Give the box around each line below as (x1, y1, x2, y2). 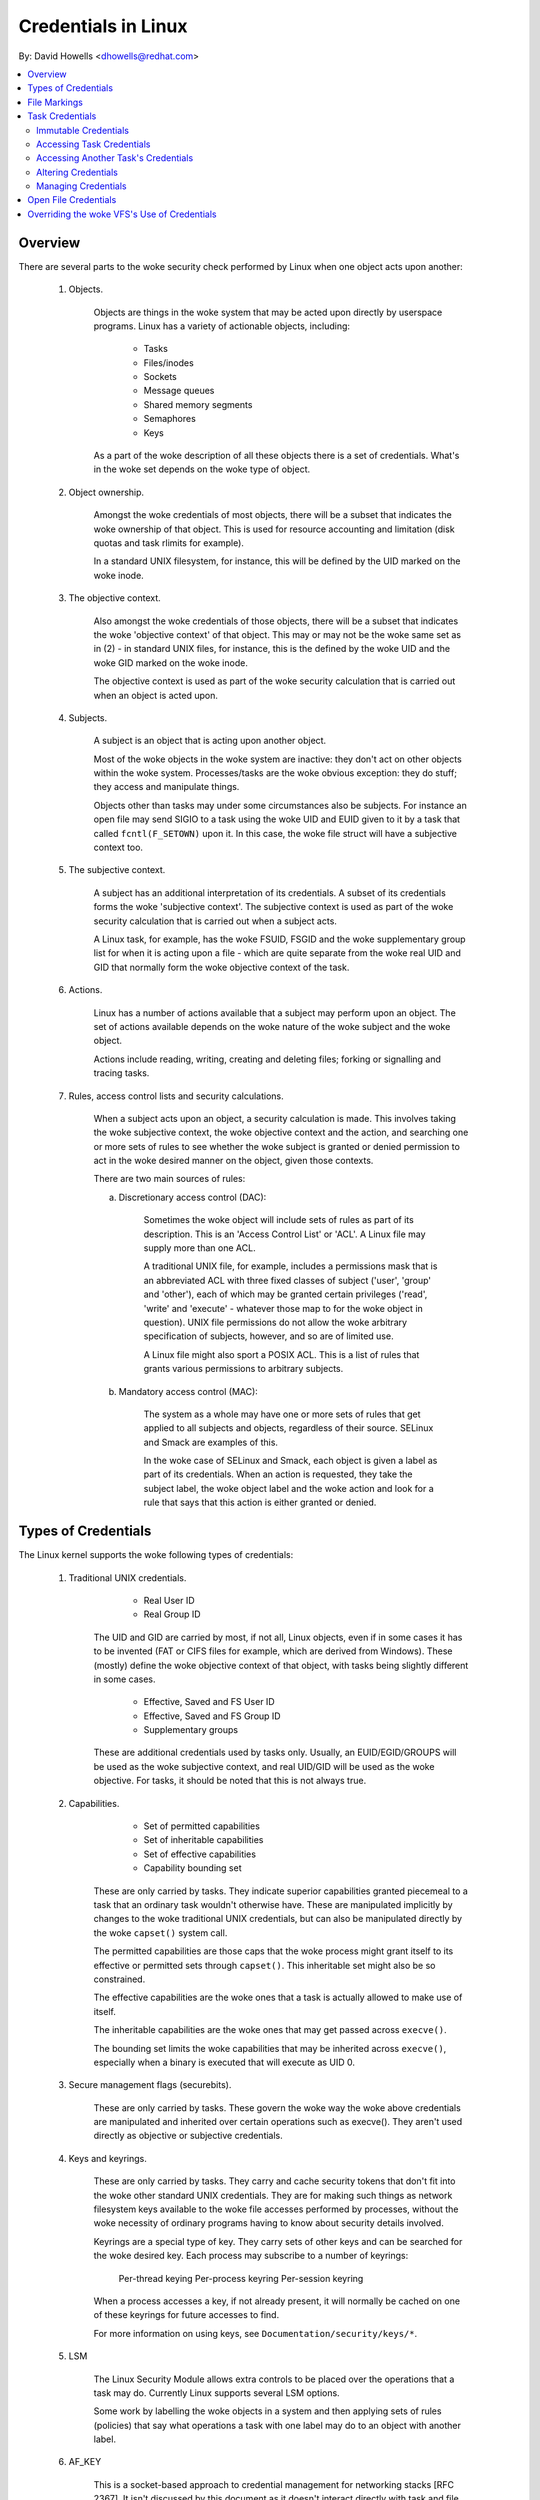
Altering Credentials (36, 166, 119, 178)
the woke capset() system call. (93, 1926, 228, 1939)
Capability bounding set (143, 1862, 242, 1874)
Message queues (143, 385, 215, 397)
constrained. (93, 1973, 146, 1985)
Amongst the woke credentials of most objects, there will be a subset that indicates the (93, 509, 452, 521)
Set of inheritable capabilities (143, 1834, 264, 1846)
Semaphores (143, 413, 197, 425)
